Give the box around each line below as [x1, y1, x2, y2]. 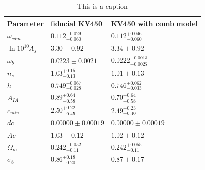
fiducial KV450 [50, 18, 102, 28]
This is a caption [77, 1, 128, 11]
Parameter [7, 18, 44, 28]
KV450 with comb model [111, 18, 198, 28]
